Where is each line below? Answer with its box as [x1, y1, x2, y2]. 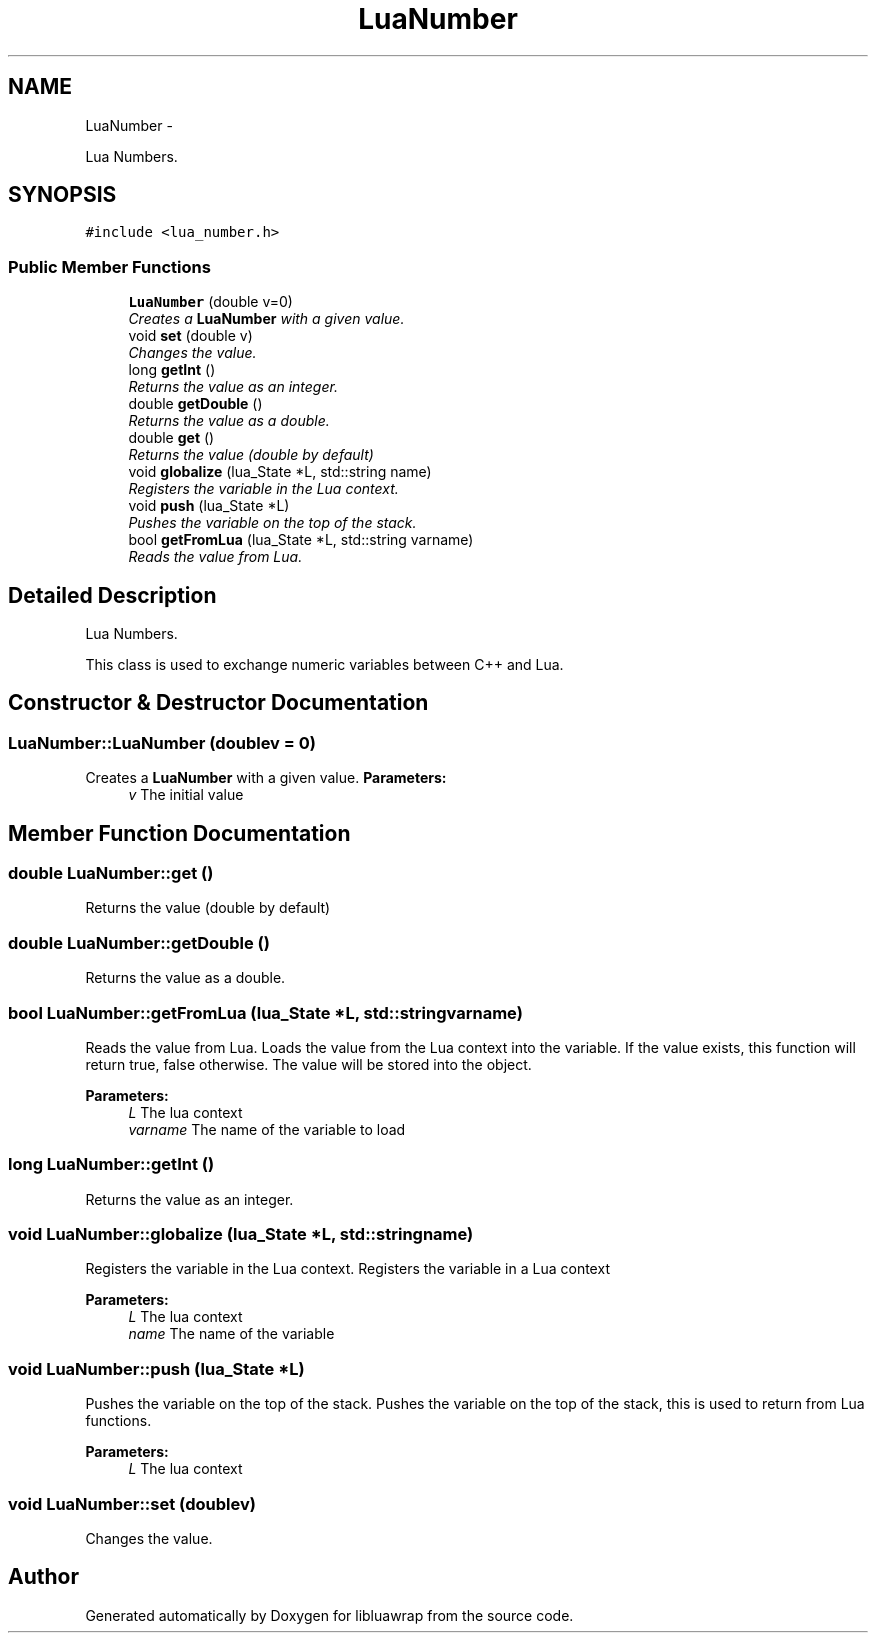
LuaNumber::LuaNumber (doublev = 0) [8, 732, 316, 753]
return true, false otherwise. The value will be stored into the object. [85, 1055, 532, 1073]
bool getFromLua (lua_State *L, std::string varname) [128, 531, 474, 549]
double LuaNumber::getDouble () [8, 932, 270, 953]
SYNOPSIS [8, 182, 117, 208]
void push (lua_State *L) [128, 497, 290, 515]
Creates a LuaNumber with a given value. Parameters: [85, 769, 447, 787]
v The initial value [128, 786, 244, 804]
